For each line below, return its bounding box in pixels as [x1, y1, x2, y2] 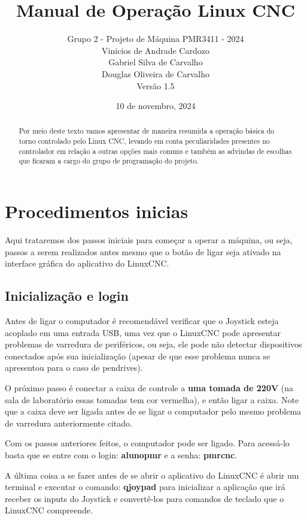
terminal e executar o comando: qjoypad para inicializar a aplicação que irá [5, 480, 285, 493]
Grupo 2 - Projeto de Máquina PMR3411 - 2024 [67, 32, 244, 45]
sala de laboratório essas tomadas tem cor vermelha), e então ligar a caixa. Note [5, 393, 299, 406]
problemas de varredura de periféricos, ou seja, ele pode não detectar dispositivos [5, 338, 302, 350]
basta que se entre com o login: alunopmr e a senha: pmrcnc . [5, 448, 238, 461]
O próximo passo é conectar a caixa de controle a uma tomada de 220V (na [5, 382, 294, 394]
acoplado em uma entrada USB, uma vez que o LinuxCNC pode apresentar [5, 326, 281, 338]
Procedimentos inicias [5, 199, 189, 223]
